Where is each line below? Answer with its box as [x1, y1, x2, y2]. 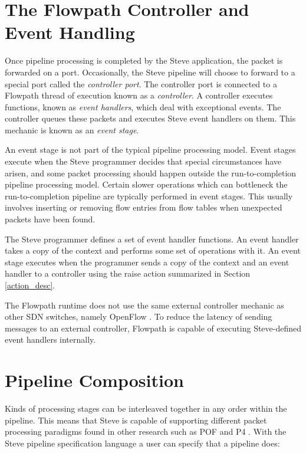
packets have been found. [5, 213, 96, 225]
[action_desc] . [5, 279, 55, 291]
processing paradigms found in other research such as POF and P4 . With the [5, 425, 287, 438]
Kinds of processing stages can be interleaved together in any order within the [5, 402, 287, 415]
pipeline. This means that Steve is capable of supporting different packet [5, 413, 267, 426]
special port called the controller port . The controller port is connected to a [5, 77, 277, 90]
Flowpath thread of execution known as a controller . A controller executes [5, 89, 273, 101]
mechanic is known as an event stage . [5, 123, 139, 136]
